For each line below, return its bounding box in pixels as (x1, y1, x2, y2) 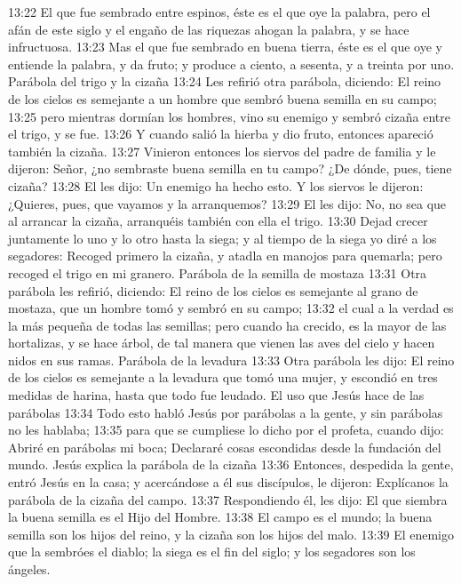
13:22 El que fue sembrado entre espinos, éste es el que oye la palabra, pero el (8, 3, 431, 20)
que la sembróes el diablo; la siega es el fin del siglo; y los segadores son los (8, 542, 416, 561)
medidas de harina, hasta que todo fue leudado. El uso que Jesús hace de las (8, 386, 425, 404)
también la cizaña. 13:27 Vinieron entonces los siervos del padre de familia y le (8, 141, 436, 160)
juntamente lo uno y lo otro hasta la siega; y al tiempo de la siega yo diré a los (8, 228, 437, 247)
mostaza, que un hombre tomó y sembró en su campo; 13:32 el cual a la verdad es (8, 299, 454, 317)
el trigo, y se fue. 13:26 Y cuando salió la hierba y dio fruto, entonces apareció (8, 124, 433, 143)
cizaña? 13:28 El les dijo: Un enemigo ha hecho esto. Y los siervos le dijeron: (8, 176, 424, 195)
